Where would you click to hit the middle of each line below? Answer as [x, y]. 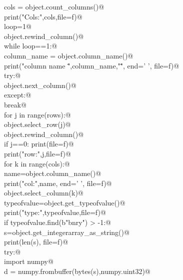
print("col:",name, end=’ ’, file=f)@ [58, 183]
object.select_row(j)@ [37, 124]
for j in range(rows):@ [37, 114]
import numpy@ [29, 261]
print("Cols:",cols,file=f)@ [43, 16]
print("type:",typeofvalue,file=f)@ [55, 212]
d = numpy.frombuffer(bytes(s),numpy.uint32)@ [77, 271]
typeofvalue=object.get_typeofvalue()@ [65, 202]
